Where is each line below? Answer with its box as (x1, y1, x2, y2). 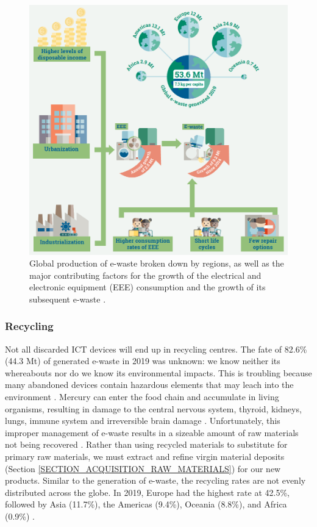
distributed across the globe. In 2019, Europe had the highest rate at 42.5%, (5, 486, 290, 498)
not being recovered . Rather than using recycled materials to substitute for (5, 438, 288, 451)
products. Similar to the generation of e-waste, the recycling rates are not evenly (5, 474, 306, 487)
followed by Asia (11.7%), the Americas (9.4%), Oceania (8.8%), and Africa (5, 498, 287, 511)
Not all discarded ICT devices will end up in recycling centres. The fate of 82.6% (5, 342, 307, 355)
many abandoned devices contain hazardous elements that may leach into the (5, 378, 294, 391)
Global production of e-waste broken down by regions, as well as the (29, 257, 284, 270)
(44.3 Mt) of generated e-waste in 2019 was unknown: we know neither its (5, 354, 280, 367)
